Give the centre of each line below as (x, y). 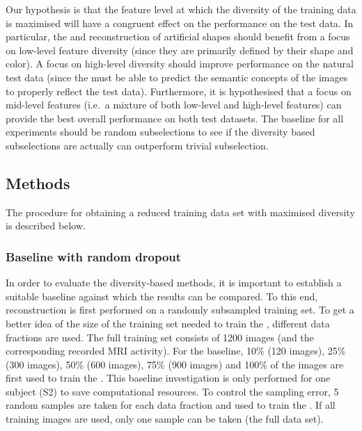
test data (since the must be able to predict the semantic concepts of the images (177, 77)
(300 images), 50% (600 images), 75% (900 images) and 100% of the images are (175, 364)
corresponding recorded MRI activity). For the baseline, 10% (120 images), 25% (176, 351)
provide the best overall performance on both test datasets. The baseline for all (175, 118)
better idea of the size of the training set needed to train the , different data (168, 323)
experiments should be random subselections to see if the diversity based (160, 132)
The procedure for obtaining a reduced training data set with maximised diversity (180, 212)
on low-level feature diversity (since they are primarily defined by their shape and (180, 50)
